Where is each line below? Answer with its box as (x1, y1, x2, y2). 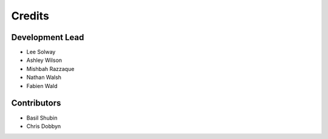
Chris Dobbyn (26, 122, 61, 130)
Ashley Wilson (26, 56, 63, 64)
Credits (11, 9, 50, 22)
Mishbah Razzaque (26, 65, 75, 72)
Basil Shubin (26, 114, 58, 121)
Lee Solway (26, 49, 56, 56)
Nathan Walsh (26, 73, 62, 81)
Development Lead (11, 32, 84, 42)
